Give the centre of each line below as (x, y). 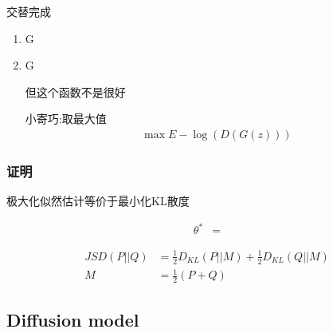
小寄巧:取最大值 (66, 119)
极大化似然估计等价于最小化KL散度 (98, 201)
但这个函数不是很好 (75, 91)
